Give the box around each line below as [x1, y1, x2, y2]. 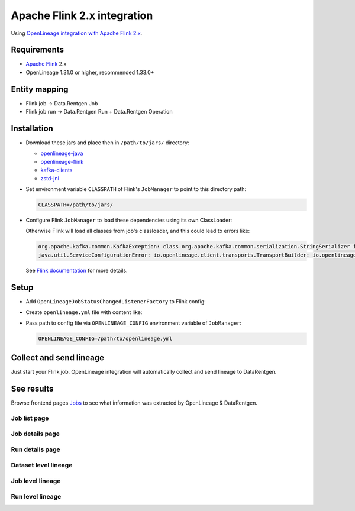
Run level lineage [11, 493, 62, 501]
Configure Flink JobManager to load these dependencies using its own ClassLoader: [25, 216, 233, 224]
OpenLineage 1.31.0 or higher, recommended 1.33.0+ [25, 69, 154, 76]
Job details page [11, 429, 60, 438]
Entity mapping [11, 84, 69, 94]
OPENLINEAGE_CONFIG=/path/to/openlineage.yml [38, 335, 173, 342]
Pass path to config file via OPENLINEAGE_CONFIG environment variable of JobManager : [25, 319, 242, 326]
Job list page [11, 414, 49, 422]
